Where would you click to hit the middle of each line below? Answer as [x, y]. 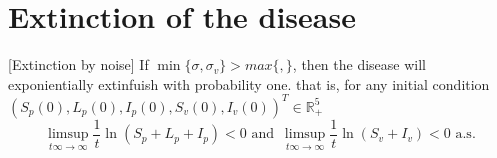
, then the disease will [359, 64]
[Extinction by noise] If [78, 64]
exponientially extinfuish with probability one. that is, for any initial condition [249, 83]
